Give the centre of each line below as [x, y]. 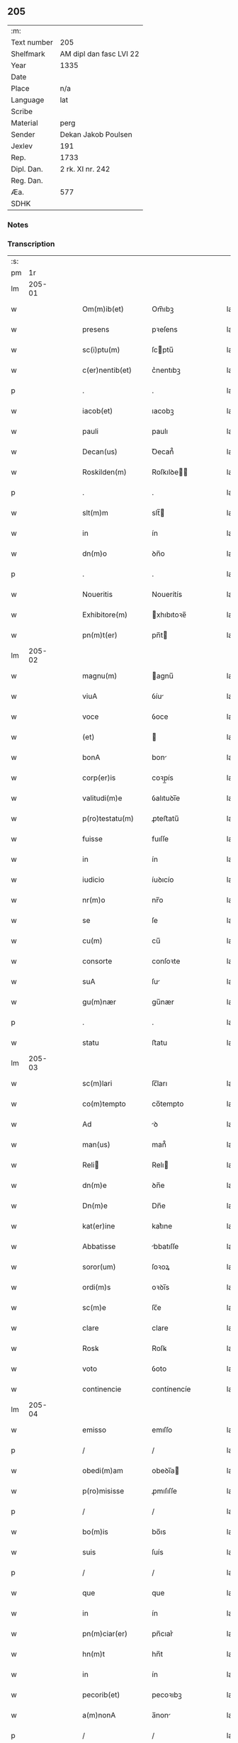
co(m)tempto [104, 1104]
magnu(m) [100, 676]
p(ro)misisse [103, 1491]
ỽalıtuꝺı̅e [166, 798]
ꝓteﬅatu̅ [165, 819]
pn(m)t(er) [100, 635]
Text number [32, 42]
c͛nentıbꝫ [166, 370]
